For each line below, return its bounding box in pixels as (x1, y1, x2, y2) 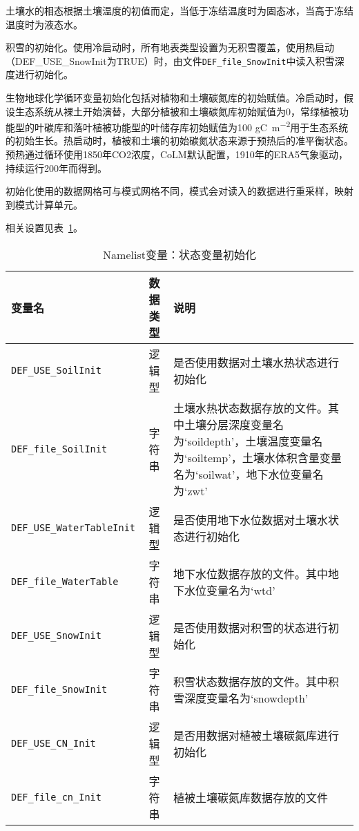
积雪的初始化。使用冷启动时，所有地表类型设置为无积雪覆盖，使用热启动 (6, 40, 334, 55)
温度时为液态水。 (6, 17, 83, 31)
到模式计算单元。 (6, 197, 83, 211)
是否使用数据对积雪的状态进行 (173, 620, 329, 636)
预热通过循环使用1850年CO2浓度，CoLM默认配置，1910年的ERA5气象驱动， (6, 147, 349, 162)
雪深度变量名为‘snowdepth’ (173, 690, 309, 707)
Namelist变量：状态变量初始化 (103, 247, 256, 263)
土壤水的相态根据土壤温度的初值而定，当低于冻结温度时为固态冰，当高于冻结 (6, 3, 353, 17)
